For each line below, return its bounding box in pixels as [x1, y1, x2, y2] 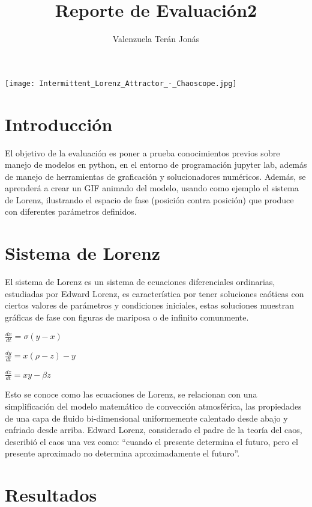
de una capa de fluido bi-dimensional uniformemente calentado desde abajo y [5, 411, 288, 424]
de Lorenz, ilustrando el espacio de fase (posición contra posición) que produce [5, 193, 294, 206]
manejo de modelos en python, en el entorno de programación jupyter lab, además [5, 158, 307, 171]
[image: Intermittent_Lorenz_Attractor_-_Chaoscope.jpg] [5, 79, 237, 88]
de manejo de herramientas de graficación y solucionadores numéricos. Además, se [5, 170, 306, 182]
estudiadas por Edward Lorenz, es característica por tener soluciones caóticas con [5, 287, 304, 300]
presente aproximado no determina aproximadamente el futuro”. [5, 447, 240, 459]
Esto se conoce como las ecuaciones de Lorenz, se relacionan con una [5, 388, 257, 401]
